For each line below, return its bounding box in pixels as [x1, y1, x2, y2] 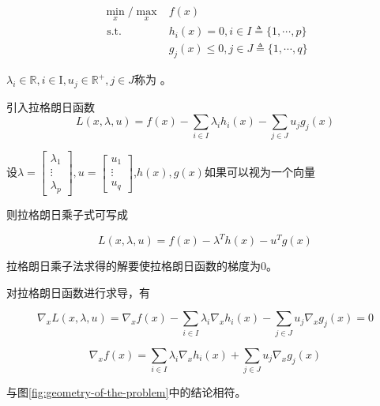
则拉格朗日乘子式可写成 [6, 206, 128, 223]
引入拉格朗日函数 [6, 98, 95, 115]
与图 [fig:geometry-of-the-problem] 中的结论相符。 [6, 384, 246, 400]
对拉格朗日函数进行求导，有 [6, 284, 150, 300]
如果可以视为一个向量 [204, 164, 315, 180]
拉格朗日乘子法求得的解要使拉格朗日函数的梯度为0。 [6, 258, 277, 274]
